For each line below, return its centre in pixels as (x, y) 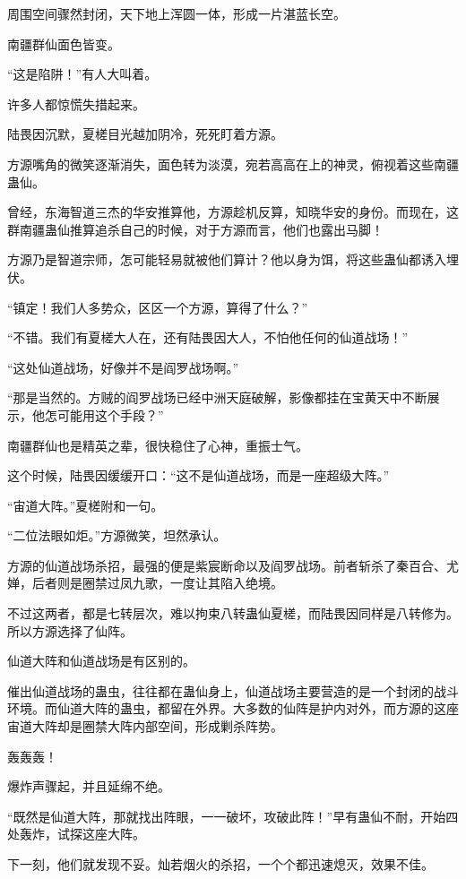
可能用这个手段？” (110, 414)
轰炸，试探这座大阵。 (82, 834)
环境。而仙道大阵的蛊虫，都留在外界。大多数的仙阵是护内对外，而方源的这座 (233, 708)
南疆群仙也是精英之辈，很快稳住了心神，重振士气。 (158, 445)
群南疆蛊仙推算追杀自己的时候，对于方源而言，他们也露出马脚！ (195, 229)
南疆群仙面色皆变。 (64, 43)
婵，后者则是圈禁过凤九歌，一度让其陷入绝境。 (145, 583)
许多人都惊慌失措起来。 (76, 103)
